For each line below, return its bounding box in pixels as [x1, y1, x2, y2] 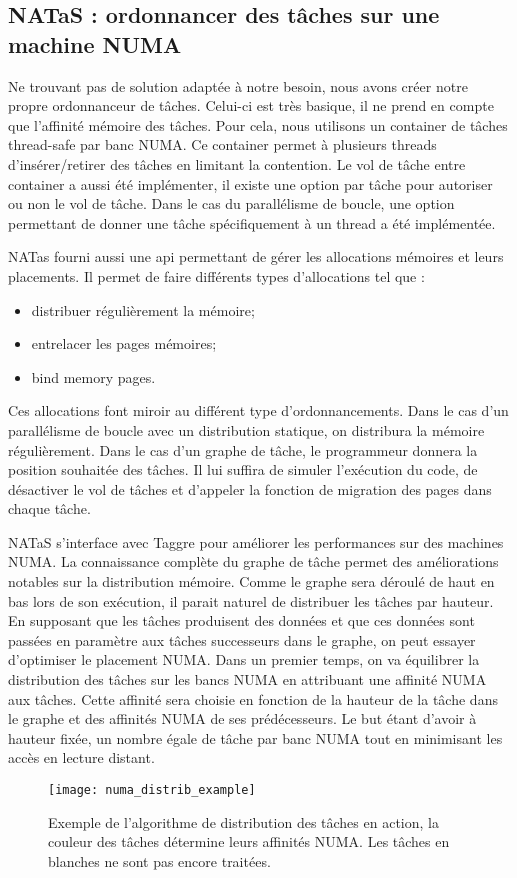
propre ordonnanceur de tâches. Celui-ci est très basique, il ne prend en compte [8, 95, 494, 116]
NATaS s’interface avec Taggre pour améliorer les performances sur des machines [8, 531, 504, 552]
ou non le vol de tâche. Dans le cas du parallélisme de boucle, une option [8, 193, 455, 214]
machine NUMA [8, 28, 182, 59]
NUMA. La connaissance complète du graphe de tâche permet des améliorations [8, 551, 499, 572]
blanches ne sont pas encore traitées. [48, 850, 271, 871]
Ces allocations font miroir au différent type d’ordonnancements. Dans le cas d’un [8, 400, 509, 421]
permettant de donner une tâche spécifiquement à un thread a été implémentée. [8, 212, 496, 233]
